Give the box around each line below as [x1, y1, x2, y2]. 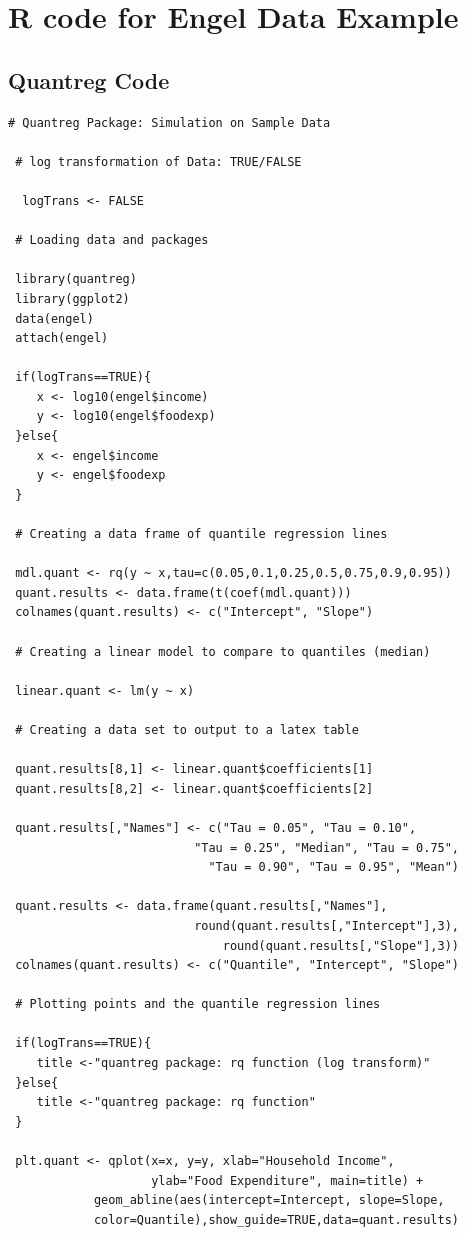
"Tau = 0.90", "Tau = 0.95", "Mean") [208, 860, 460, 875]
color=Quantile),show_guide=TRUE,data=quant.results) [93, 1212, 460, 1227]
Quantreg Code [8, 64, 170, 95]
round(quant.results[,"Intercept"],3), [194, 918, 460, 933]
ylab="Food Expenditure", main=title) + [151, 1173, 424, 1188]
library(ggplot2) [15, 291, 130, 306]
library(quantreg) [15, 272, 137, 287]
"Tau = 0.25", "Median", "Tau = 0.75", [194, 840, 460, 855]
